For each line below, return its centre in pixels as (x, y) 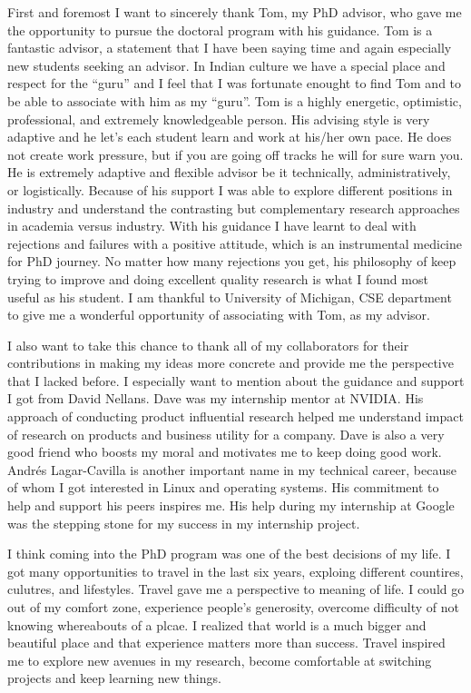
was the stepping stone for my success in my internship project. (184, 523)
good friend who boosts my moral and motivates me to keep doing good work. (225, 452)
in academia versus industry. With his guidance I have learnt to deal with (212, 226)
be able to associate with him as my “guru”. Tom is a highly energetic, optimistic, (235, 100)
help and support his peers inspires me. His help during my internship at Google (231, 505)
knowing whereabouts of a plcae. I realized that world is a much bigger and (217, 624)
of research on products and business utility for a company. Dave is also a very (226, 434)
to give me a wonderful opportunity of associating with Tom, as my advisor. (219, 315)
